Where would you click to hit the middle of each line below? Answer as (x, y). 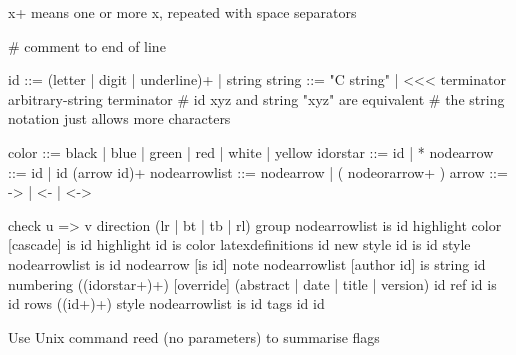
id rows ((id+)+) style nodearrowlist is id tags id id (166, 303)
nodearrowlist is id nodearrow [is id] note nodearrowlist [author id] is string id (247, 263)
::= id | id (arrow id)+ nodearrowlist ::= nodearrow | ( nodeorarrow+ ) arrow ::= (258, 171)
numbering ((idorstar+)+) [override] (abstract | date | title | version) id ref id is (252, 283)
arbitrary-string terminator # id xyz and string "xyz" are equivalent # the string (256, 98)
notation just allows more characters (119, 118)
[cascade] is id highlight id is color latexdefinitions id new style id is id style (239, 244)
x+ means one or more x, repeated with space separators (182, 12)
